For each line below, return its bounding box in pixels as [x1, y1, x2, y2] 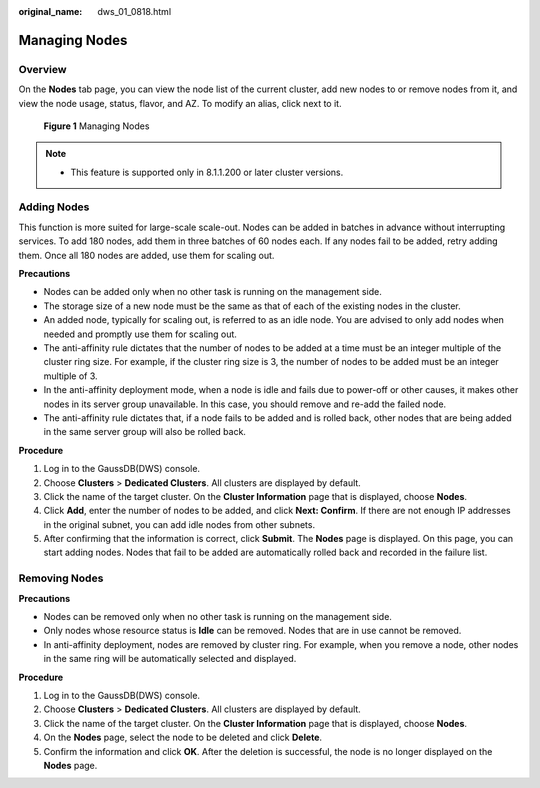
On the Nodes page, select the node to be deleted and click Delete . [43, 731, 323, 744]
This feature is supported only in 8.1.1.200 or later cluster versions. [70, 166, 344, 178]
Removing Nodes [18, 571, 104, 585]
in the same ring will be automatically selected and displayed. [43, 653, 297, 665]
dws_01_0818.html [97, 6, 172, 17]
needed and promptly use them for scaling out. [43, 328, 237, 340]
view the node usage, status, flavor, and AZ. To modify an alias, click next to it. [18, 97, 342, 109]
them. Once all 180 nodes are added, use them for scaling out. [18, 249, 275, 261]
